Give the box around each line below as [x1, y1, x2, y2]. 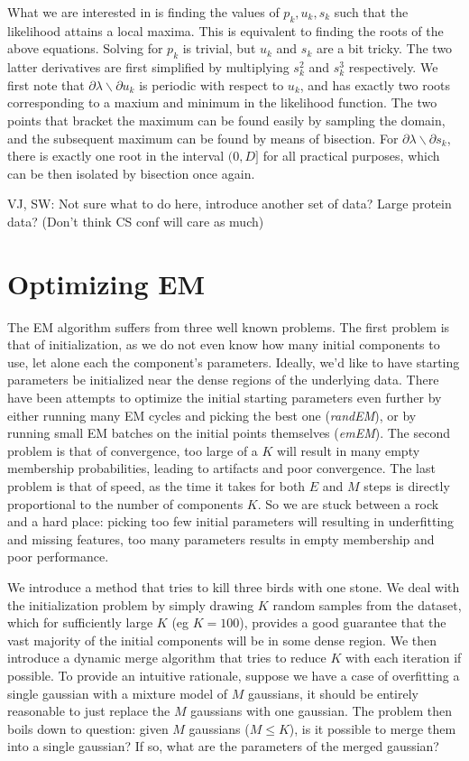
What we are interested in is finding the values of [7, 3, 280, 21]
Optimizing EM [7, 264, 205, 302]
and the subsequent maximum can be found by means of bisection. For [7, 128, 399, 147]
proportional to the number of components [7, 494, 244, 513]
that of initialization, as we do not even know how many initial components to [7, 335, 440, 354]
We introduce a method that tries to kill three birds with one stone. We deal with [7, 577, 460, 596]
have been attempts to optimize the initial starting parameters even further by [7, 388, 442, 407]
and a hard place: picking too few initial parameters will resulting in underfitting [7, 512, 455, 531]
